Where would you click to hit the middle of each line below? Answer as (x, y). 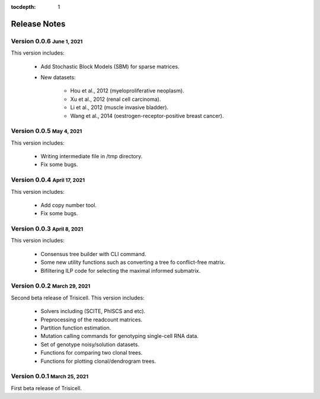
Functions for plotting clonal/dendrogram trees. (98, 361)
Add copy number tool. (69, 205)
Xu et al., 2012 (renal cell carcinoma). (116, 99)
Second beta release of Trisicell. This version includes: (78, 298)
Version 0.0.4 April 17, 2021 (48, 180)
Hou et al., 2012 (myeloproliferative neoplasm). (127, 91)
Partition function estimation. (76, 328)
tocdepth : (23, 7)
